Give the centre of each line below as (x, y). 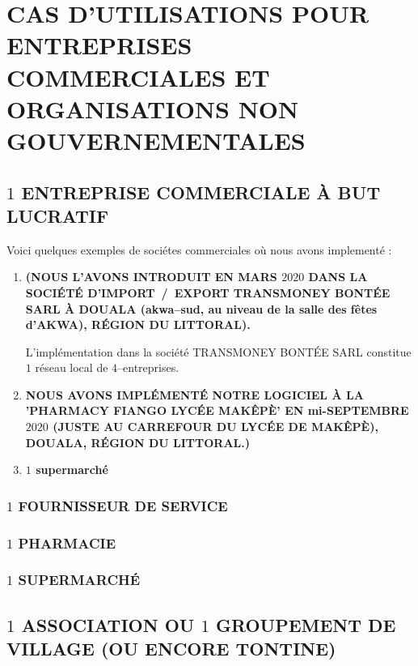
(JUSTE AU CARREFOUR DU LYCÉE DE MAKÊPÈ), (215, 427)
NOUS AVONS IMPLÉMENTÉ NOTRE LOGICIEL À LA (194, 394)
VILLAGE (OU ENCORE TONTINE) (171, 649)
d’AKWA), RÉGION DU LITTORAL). (138, 324)
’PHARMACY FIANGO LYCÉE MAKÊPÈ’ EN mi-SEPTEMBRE (217, 410)
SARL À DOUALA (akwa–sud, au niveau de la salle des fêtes (201, 308)
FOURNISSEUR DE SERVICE (123, 505)
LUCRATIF (58, 215)
